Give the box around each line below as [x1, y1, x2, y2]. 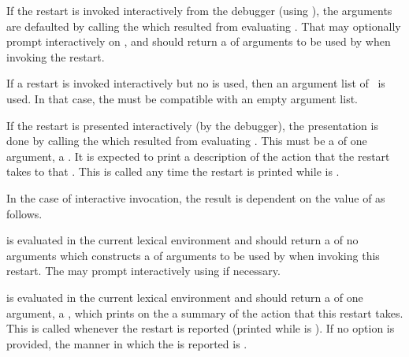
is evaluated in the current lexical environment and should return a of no [6, 232, 359, 248]
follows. [6, 205, 43, 221]
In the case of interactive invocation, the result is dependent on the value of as [6, 189, 385, 206]
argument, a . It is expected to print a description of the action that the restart [6, 147, 390, 164]
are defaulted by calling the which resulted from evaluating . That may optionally [6, 17, 401, 34]
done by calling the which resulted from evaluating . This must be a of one [6, 132, 367, 149]
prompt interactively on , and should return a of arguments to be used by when [6, 33, 391, 50]
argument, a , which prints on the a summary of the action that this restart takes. [6, 304, 403, 321]
